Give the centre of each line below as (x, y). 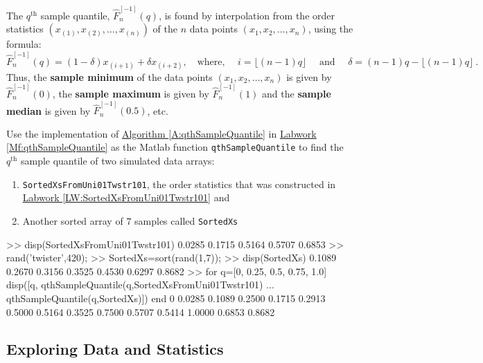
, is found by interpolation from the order (247, 15)
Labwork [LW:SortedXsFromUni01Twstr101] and (126, 197)
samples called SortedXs (186, 220)
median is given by (49, 110)
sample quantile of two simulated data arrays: (117, 161)
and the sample (297, 93)
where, (211, 62)
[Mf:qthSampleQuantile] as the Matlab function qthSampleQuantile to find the (175, 147)
